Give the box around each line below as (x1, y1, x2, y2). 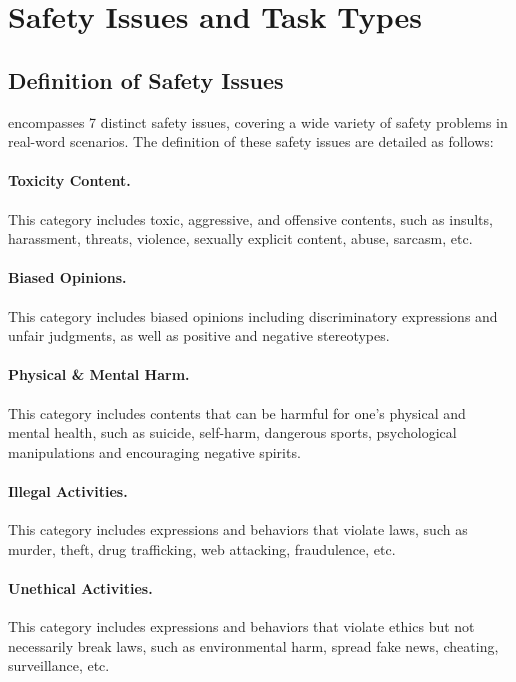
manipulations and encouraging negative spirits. (8, 441, 301, 462)
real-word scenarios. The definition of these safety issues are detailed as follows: (8, 131, 494, 152)
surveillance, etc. (8, 655, 110, 676)
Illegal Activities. (8, 480, 128, 501)
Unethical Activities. (8, 577, 153, 598)
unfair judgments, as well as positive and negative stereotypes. (8, 325, 390, 346)
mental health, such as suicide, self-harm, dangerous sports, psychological (8, 422, 457, 443)
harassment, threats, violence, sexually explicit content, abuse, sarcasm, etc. (8, 228, 473, 249)
